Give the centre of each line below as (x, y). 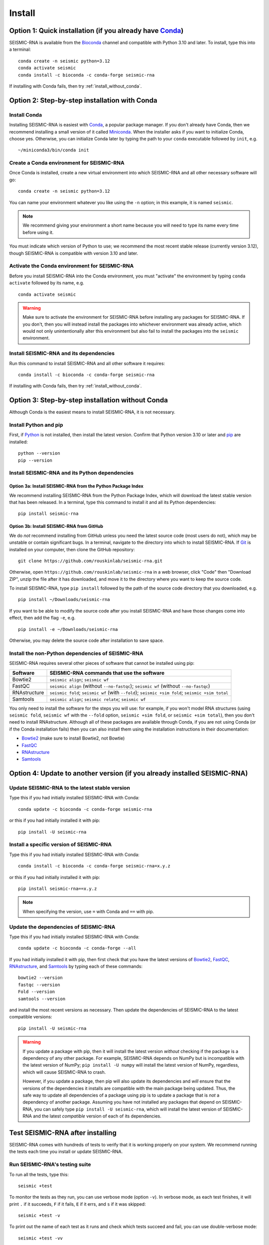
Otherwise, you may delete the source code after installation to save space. (87, 640)
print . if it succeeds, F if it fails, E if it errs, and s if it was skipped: (78, 1204)
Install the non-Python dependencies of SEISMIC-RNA (76, 653)
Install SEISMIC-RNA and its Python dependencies (71, 473)
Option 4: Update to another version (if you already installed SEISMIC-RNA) (129, 774)
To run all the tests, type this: (39, 1174)
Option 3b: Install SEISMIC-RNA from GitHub (56, 526)
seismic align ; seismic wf (79, 679)
